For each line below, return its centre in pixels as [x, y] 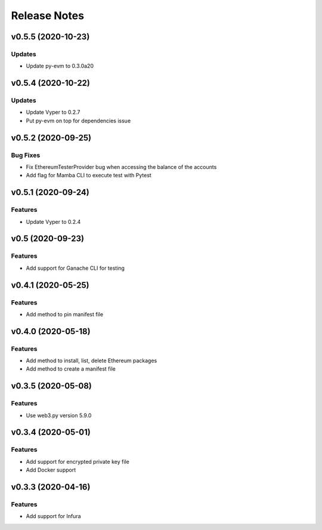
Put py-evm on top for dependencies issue [78, 121]
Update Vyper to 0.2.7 [53, 112]
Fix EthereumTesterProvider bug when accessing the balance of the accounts [121, 167]
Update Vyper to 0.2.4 [53, 221]
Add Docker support [51, 470]
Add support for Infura [53, 516]
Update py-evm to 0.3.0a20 [60, 66]
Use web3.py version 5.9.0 [59, 415]
